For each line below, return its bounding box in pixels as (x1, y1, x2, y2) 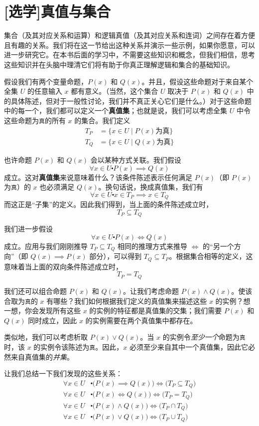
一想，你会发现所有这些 (4, 305, 81, 316)
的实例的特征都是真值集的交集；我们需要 (89, 305, 222, 316)
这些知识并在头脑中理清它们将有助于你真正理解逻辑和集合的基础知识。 (4, 59, 234, 69)
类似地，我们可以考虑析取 (4, 332, 88, 342)
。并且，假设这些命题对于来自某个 (141, 76, 254, 86)
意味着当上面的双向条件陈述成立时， (4, 261, 123, 271)
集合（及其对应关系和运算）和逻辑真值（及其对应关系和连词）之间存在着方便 (4, 30, 255, 40)
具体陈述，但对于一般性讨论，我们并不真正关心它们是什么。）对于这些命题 (10, 95, 252, 106)
